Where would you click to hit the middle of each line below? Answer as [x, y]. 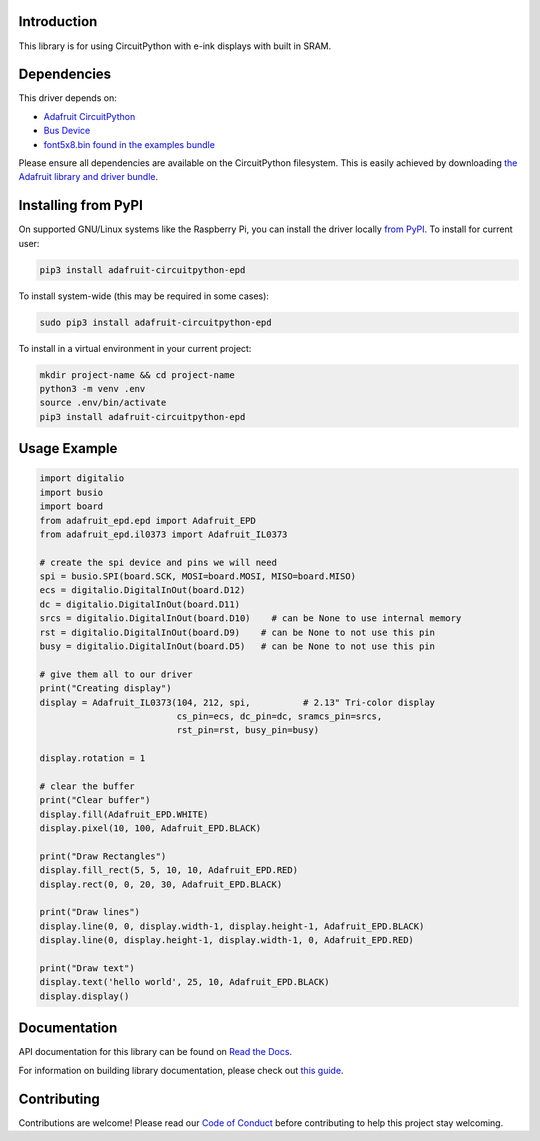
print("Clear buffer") [95, 800]
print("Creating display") [105, 688]
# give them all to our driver [116, 674]
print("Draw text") [87, 968]
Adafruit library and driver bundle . [88, 177]
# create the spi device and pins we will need [158, 562]
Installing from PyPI [81, 205]
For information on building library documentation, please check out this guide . [181, 1070]
